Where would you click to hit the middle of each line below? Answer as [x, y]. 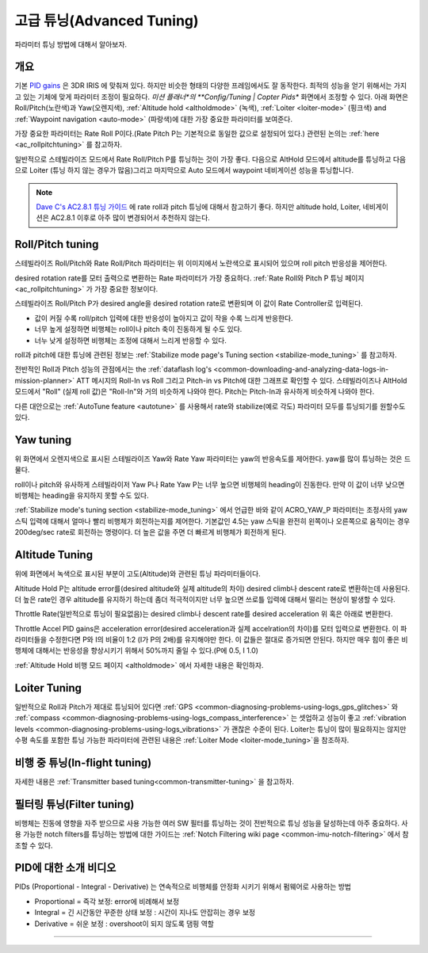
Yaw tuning [43, 440]
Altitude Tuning [54, 555]
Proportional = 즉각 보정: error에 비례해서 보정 [107, 901]
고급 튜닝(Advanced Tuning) [107, 21]
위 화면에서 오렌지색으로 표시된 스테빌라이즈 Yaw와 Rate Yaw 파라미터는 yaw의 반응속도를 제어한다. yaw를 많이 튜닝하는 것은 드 [213, 459]
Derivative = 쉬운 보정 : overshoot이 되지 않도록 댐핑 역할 [124, 924]
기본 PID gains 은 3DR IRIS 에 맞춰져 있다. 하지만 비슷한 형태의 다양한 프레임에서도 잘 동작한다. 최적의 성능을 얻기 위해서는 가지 [211, 86]
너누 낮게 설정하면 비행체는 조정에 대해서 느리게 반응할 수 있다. [131, 340]
